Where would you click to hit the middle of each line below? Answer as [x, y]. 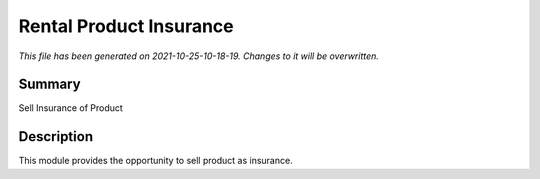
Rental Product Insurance [126, 26]
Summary [49, 84]
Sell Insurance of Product [71, 108]
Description [56, 136]
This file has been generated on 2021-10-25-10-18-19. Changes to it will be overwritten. [199, 56]
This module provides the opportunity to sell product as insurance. [156, 161]
